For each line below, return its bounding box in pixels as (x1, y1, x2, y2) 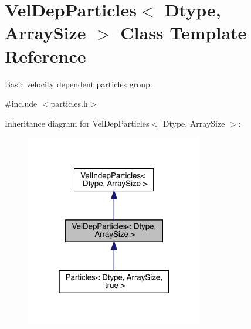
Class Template (120, 21, 247, 45)
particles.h (50, 97, 88, 110)
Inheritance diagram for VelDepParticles (5, 117, 150, 129)
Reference (5, 43, 86, 67)
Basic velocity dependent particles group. (5, 77, 152, 90)
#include (5, 97, 38, 110)
